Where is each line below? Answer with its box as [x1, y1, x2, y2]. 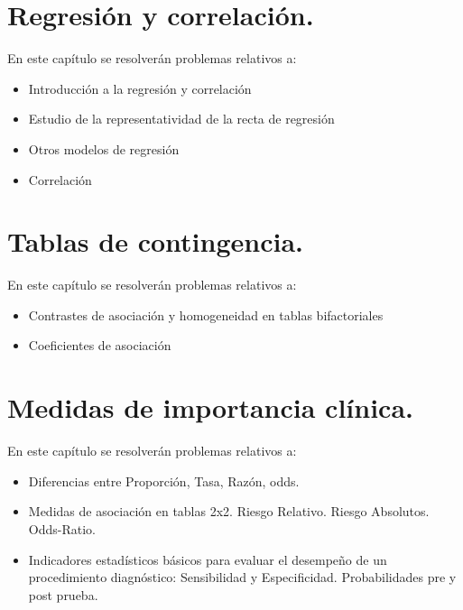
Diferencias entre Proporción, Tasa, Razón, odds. [28, 471, 300, 490]
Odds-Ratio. [28, 519, 96, 538]
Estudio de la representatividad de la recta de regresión [28, 109, 335, 128]
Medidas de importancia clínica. [7, 389, 413, 426]
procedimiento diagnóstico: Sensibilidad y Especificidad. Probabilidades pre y [28, 568, 457, 587]
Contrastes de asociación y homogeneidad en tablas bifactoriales [28, 305, 384, 324]
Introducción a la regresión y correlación [28, 79, 252, 97]
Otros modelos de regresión [28, 139, 180, 158]
